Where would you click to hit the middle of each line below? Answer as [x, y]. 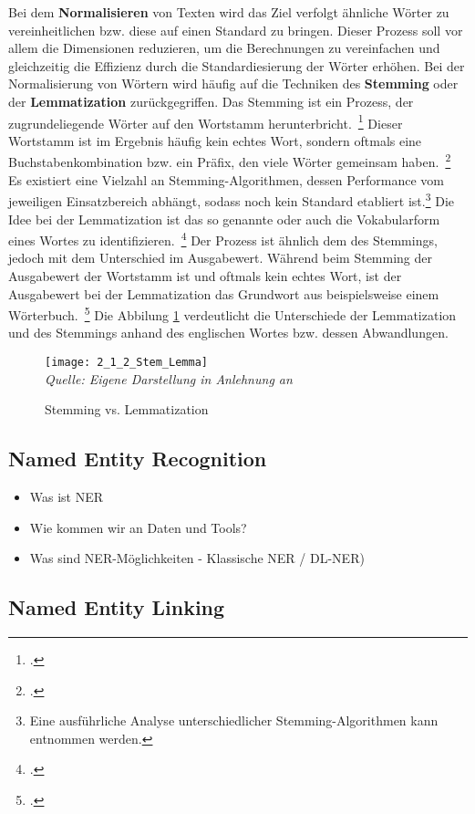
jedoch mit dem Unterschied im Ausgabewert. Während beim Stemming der [221, 258]
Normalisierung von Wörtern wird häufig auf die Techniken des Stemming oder [233, 83]
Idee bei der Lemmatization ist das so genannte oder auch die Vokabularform [224, 219]
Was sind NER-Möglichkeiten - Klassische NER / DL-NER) [197, 558]
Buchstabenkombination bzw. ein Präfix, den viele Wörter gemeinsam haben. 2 [230, 161]
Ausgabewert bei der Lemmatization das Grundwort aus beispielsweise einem [224, 293]
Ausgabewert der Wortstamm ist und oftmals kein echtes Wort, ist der [205, 275]
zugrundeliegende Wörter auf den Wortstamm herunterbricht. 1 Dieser [206, 121]
